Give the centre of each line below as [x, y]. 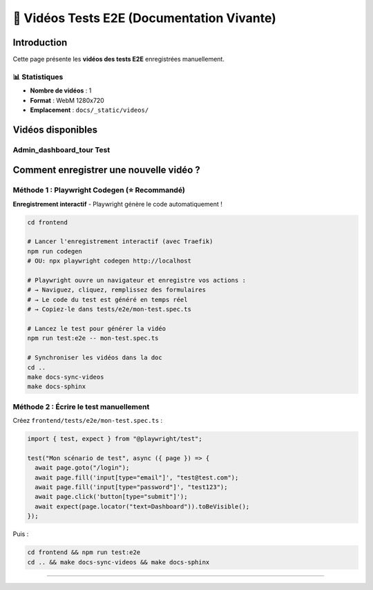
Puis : [21, 534]
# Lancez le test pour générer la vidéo [96, 329]
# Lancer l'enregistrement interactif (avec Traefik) [120, 241]
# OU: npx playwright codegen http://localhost [109, 261]
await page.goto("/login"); [82, 468]
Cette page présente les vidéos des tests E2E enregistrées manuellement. [118, 59]
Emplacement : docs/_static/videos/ [89, 110]
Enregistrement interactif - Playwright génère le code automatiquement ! [117, 204]
